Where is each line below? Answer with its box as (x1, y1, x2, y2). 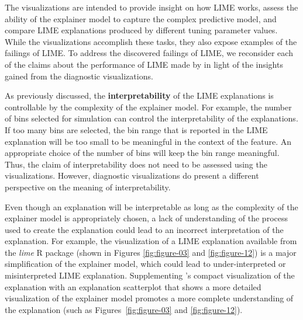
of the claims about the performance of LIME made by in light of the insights (5, 58, 283, 70)
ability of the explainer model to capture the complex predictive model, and (5, 12, 277, 25)
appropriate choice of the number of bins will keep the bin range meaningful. (5, 147, 280, 159)
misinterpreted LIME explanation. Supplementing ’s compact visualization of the (5, 269, 295, 281)
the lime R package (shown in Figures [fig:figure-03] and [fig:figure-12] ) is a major (5, 246, 297, 258)
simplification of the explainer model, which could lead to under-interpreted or (5, 258, 286, 270)
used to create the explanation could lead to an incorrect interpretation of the (5, 223, 284, 235)
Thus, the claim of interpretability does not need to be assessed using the (5, 158, 267, 170)
